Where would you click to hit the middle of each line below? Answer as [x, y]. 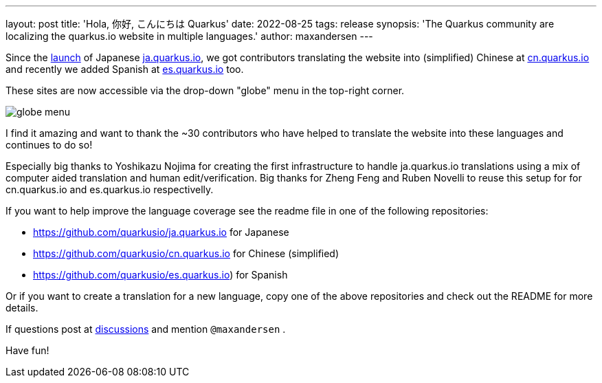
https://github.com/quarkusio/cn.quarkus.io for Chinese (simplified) [186, 253]
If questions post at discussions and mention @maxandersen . [146, 329]
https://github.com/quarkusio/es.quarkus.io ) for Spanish [160, 275]
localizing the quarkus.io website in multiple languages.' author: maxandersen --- [189, 36]
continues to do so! [49, 145]
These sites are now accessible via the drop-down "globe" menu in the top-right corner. [205, 90]
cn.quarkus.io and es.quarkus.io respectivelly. [110, 189]
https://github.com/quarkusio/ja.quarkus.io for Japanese [161, 232]
